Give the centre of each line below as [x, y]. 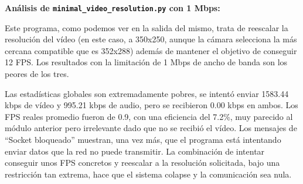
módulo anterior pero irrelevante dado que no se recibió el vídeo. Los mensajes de [151, 128]
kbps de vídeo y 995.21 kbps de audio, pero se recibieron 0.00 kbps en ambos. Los [151, 105]
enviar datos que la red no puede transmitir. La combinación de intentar [135, 151]
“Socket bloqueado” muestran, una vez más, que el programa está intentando [143, 139]
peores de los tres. [37, 74]
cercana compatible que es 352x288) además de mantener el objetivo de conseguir [151, 50]
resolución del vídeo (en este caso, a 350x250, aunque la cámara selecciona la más [151, 39]
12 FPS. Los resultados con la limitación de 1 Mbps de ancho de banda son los [146, 62]
